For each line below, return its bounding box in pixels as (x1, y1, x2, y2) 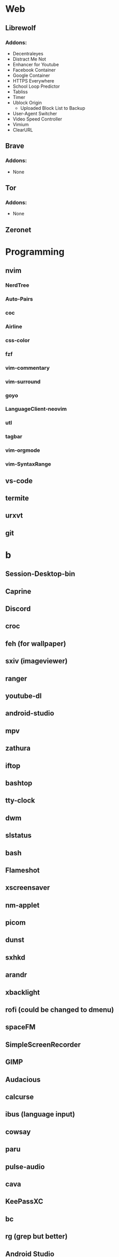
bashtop (5, 779, 33, 787)
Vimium (12, 121, 29, 127)
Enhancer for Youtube (12, 61, 59, 67)
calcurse (5, 1092, 34, 1101)
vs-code (5, 476, 33, 485)
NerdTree (5, 282, 30, 289)
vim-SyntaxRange (5, 461, 52, 468)
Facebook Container (12, 67, 56, 73)
